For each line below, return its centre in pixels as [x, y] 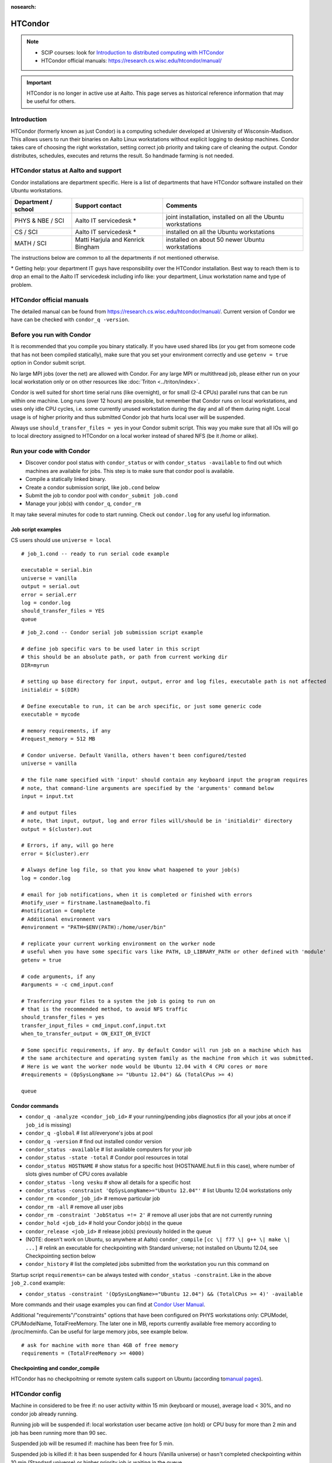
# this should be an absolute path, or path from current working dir [124, 657]
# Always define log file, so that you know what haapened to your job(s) [131, 870]
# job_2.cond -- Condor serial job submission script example [112, 633]
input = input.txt [48, 796]
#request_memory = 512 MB [58, 739]
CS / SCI [26, 232]
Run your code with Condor [51, 451]
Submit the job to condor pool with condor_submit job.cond [102, 496]
